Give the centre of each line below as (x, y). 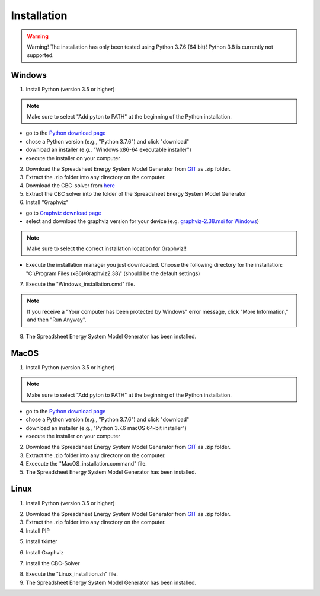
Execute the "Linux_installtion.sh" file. (72, 574)
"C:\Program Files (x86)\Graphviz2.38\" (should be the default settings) (113, 273)
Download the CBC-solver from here (70, 185)
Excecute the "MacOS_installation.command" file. (87, 464)
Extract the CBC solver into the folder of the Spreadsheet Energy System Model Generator (136, 194)
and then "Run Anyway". (57, 320)
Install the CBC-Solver (53, 563)
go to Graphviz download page (63, 213)
